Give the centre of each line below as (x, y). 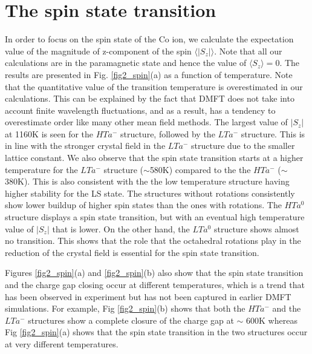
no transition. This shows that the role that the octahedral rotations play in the (153, 241)
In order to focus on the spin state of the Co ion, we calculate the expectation (149, 39)
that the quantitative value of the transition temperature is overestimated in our (154, 86)
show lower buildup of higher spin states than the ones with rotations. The (143, 205)
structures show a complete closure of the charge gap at (131, 320)
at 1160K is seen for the (49, 133)
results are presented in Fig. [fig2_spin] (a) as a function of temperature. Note (149, 74)
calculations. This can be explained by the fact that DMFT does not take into (150, 98)
